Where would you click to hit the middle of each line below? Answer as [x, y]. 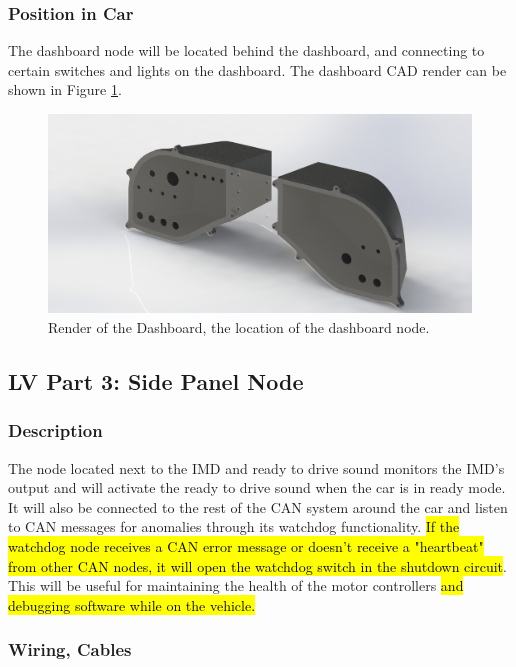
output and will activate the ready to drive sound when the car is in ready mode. [257, 487]
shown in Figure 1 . [65, 89]
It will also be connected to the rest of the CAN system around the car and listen [258, 506]
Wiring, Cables [70, 649]
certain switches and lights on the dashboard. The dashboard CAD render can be [257, 69]
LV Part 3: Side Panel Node [156, 380]
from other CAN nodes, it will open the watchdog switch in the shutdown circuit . [257, 565]
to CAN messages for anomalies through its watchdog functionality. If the [234, 526]
